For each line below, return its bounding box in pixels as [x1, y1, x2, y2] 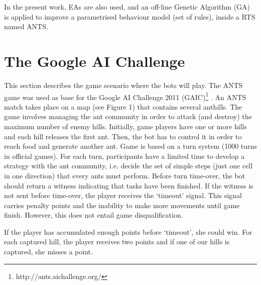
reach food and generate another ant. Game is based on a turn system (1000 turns [4, 141, 257, 151]
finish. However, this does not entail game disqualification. [4, 210, 183, 220]
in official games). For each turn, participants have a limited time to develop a [4, 150, 245, 161]
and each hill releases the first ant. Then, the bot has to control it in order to [4, 131, 242, 141]
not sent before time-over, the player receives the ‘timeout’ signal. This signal [4, 190, 242, 201]
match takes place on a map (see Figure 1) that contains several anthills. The [4, 101, 242, 112]
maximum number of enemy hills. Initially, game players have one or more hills [4, 121, 247, 131]
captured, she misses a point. [4, 246, 93, 257]
